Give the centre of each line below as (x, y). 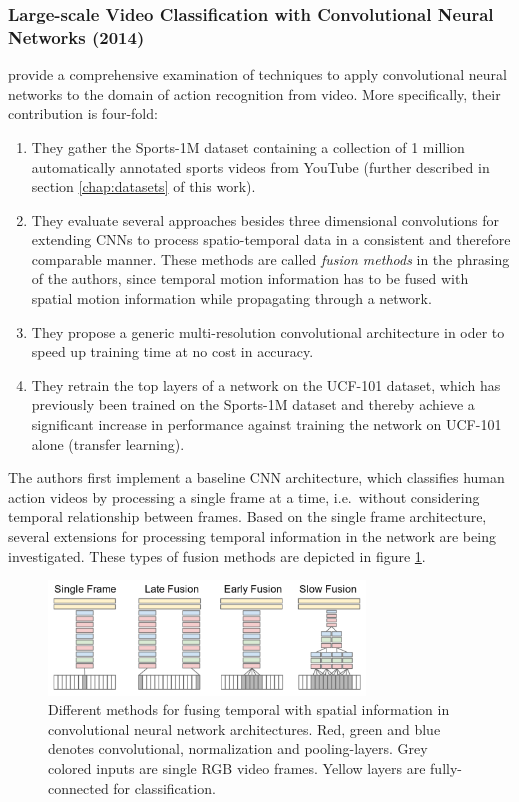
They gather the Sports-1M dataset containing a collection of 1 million (248, 146)
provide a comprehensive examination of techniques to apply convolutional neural (257, 74)
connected (78, 787)
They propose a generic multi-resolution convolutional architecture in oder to (268, 331)
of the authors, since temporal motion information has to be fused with (250, 278)
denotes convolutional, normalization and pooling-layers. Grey (238, 748)
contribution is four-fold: (83, 113)
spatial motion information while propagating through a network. (231, 298)
